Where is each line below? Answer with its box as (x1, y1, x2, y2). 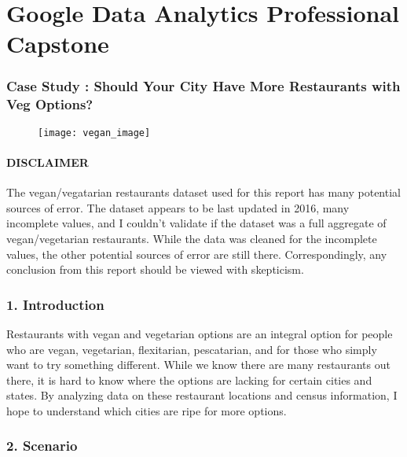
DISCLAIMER (6, 153, 89, 170)
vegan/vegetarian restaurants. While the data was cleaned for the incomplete (6, 230, 377, 246)
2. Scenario (6, 436, 78, 455)
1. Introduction (6, 294, 104, 314)
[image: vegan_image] (38, 127, 151, 138)
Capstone (6, 28, 109, 60)
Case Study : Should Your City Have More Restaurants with (6, 76, 401, 96)
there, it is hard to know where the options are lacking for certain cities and (6, 371, 372, 388)
